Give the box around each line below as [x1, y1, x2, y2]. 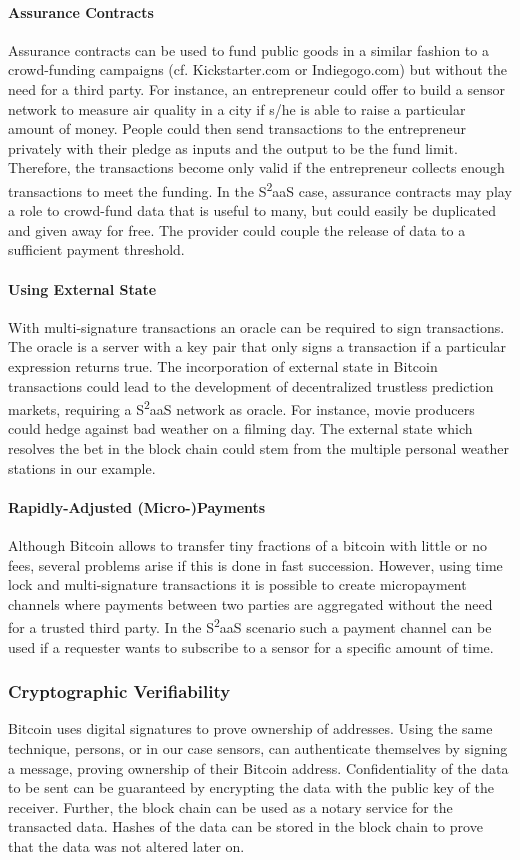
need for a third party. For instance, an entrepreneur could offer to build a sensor [8, 78, 506, 99]
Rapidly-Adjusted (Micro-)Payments [8, 496, 266, 517]
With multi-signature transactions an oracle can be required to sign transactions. [8, 316, 505, 337]
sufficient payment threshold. [8, 239, 185, 260]
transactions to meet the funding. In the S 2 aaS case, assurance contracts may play [8, 177, 512, 201]
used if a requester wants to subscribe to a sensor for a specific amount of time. [8, 636, 494, 657]
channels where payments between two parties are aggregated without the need [8, 593, 493, 614]
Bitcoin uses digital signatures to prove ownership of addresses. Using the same [8, 718, 493, 739]
